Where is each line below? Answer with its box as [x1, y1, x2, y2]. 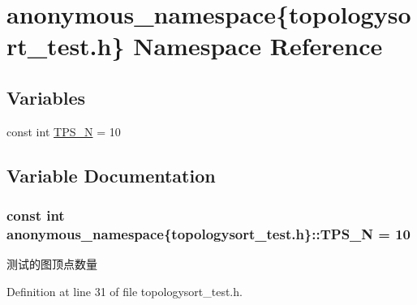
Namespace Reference [133, 29, 383, 62]
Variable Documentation [6, 162, 216, 187]
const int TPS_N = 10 [6, 122, 121, 140]
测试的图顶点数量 [6, 256, 97, 273]
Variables [6, 84, 86, 110]
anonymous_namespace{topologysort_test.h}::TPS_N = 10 [6, 223, 411, 243]
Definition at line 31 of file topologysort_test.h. [6, 282, 243, 299]
